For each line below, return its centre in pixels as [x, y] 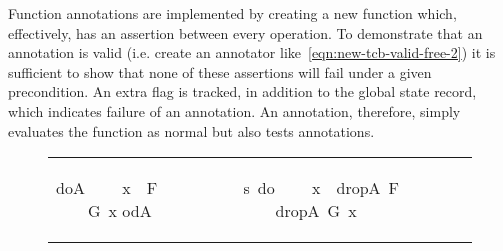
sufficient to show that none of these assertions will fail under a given [220, 71]
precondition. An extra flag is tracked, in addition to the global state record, [242, 91]
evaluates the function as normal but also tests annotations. [191, 130]
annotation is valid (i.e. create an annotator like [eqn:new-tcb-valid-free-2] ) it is [252, 52]
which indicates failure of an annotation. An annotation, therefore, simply [234, 110]
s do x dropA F [321, 188]
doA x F [107, 188]
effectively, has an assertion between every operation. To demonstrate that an [245, 32]
